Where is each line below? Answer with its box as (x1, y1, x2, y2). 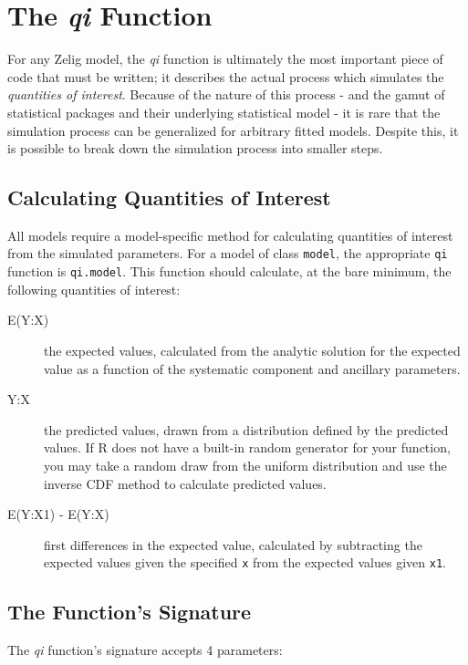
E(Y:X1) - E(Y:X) (7, 504, 109, 524)
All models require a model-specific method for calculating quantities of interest (7, 225, 453, 244)
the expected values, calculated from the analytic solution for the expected (44, 340, 461, 359)
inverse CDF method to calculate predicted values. (44, 473, 327, 493)
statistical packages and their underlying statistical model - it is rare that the (7, 102, 441, 121)
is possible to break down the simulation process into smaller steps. (7, 139, 383, 158)
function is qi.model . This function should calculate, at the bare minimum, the (7, 262, 452, 281)
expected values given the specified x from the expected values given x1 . (44, 553, 446, 572)
